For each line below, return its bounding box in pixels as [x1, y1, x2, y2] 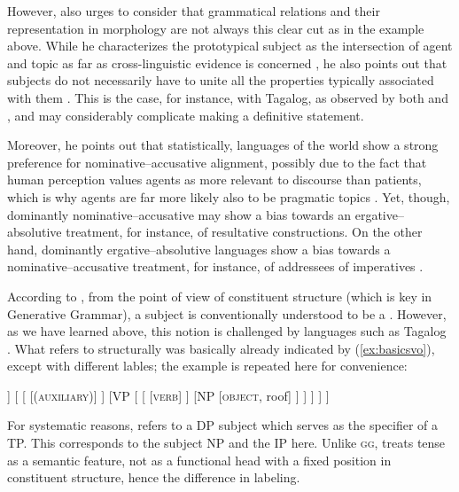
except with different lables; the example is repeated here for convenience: [7, 356, 408, 375]
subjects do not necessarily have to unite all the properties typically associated [7, 71, 434, 90]
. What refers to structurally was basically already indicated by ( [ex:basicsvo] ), [7, 339, 435, 357]
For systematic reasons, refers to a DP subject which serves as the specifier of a [7, 416, 439, 434]
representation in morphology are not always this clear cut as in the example [7, 19, 424, 37]
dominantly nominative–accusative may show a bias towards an [7, 205, 352, 223]
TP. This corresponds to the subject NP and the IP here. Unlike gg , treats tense [7, 433, 446, 452]
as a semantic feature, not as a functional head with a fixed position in [7, 450, 392, 469]
